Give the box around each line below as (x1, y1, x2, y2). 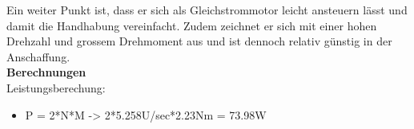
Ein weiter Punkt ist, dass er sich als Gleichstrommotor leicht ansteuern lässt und (6, 2, 408, 18)
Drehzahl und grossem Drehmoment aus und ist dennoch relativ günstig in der (6, 33, 392, 49)
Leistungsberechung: (6, 79, 106, 96)
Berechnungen (6, 64, 86, 80)
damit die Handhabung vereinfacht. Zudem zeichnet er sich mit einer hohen (6, 17, 377, 33)
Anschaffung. (6, 48, 70, 64)
